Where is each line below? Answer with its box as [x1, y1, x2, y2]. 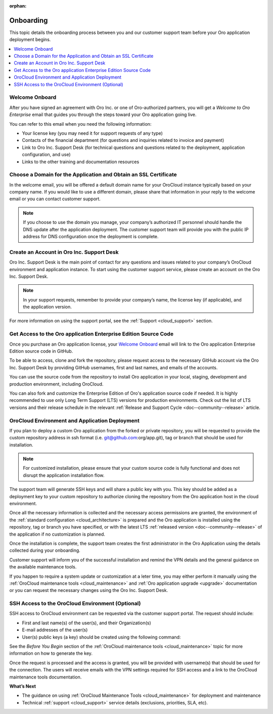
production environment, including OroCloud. [9, 381, 104, 387]
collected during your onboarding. [9, 547, 80, 553]
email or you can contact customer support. [9, 196, 101, 202]
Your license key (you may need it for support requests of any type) [22, 130, 163, 136]
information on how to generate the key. [9, 650, 93, 656]
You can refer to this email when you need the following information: [9, 121, 152, 127]
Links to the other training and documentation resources [22, 159, 140, 165]
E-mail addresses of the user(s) [22, 627, 88, 633]
